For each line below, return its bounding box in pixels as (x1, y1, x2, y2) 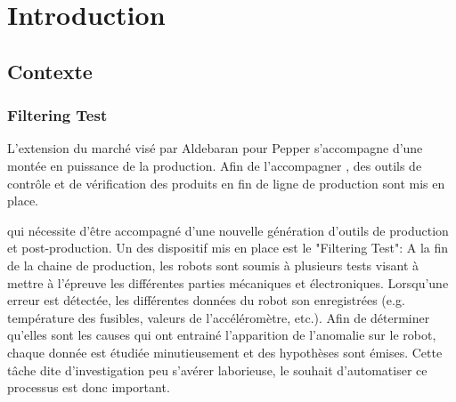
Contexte (7, 57, 93, 84)
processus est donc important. (7, 378, 170, 397)
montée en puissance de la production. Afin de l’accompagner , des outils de (7, 156, 422, 174)
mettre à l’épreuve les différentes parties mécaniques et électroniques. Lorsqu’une (7, 273, 449, 292)
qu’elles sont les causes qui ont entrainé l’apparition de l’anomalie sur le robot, (7, 326, 436, 344)
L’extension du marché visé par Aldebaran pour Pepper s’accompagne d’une (7, 139, 423, 157)
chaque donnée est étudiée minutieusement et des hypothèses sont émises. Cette (7, 342, 443, 361)
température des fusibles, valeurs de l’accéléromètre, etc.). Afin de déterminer (7, 308, 430, 326)
